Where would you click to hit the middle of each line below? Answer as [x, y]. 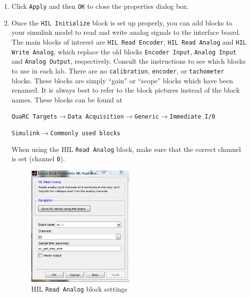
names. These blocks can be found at [67, 99]
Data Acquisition [96, 117]
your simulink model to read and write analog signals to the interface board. [126, 32]
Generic [147, 117]
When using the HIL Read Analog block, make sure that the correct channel [126, 149]
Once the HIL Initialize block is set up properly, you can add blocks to [122, 22]
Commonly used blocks [85, 133]
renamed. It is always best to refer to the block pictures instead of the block [125, 90]
